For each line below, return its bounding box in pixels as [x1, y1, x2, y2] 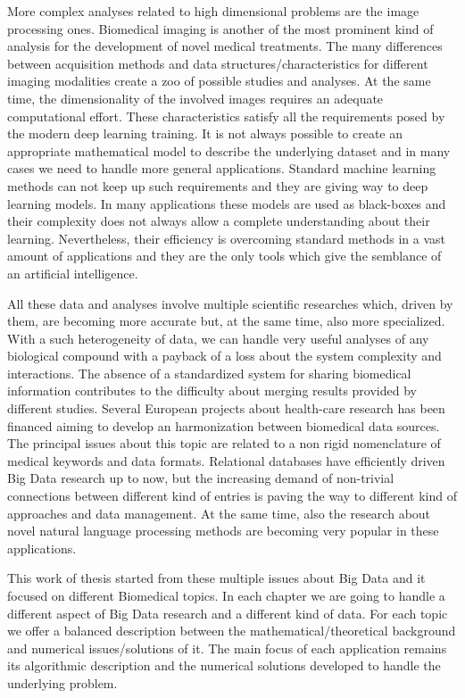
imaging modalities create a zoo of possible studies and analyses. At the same [7, 71, 431, 90]
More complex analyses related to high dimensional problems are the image [7, 2, 419, 20]
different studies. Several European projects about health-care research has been [7, 399, 445, 418]
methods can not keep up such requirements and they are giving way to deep [7, 176, 428, 195]
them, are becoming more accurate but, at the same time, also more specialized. [7, 312, 445, 330]
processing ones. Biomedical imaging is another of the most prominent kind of [7, 19, 434, 37]
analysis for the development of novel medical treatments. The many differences [7, 37, 443, 55]
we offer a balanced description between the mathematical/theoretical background [7, 621, 456, 640]
